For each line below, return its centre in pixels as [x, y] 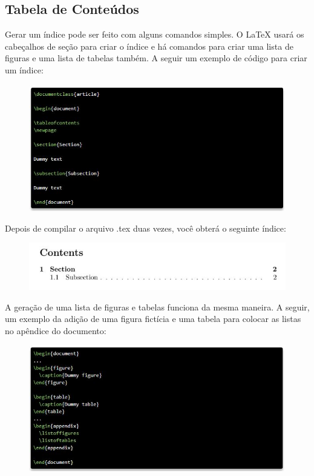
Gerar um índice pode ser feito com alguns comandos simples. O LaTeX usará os [155, 34]
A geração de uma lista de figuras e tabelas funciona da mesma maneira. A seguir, [157, 307]
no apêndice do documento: [56, 330]
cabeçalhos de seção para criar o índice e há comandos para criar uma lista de [149, 46]
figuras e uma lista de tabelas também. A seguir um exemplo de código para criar [156, 58]
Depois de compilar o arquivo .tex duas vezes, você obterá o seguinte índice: [146, 228]
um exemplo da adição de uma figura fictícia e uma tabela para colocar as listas [153, 319]
